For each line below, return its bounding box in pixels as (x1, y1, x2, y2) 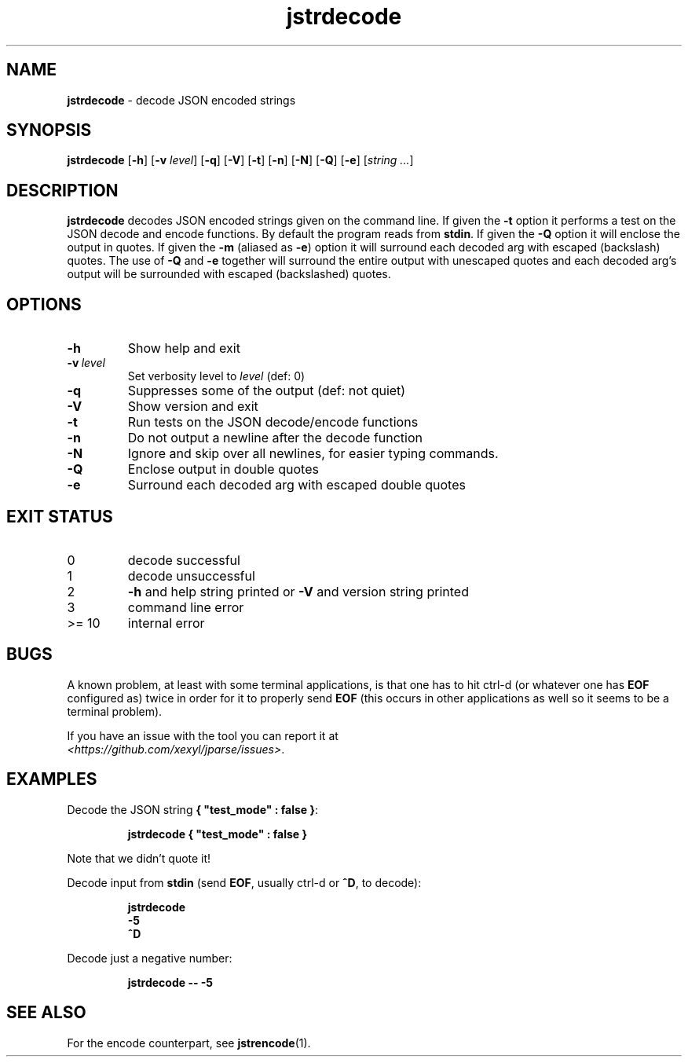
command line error (127, 599, 244, 615)
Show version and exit (127, 398, 258, 415)
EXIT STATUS (6, 506, 113, 526)
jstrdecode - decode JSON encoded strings (67, 93, 296, 107)
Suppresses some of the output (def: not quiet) (127, 383, 406, 399)
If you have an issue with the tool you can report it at (67, 728, 339, 742)
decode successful (127, 552, 240, 568)
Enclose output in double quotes (127, 461, 319, 478)
